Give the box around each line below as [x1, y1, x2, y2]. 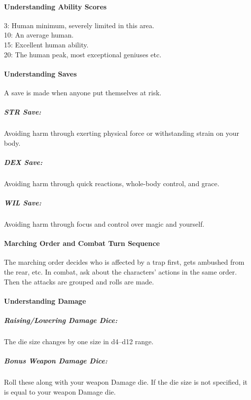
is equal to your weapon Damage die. [4, 386, 116, 397]
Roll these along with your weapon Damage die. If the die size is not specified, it [4, 377, 248, 387]
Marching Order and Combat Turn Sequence [4, 238, 160, 248]
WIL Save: [4, 198, 41, 208]
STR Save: [4, 107, 41, 117]
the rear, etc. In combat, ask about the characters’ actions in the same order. [4, 267, 237, 277]
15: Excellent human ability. [4, 39, 89, 49]
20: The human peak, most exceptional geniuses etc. [4, 49, 162, 59]
